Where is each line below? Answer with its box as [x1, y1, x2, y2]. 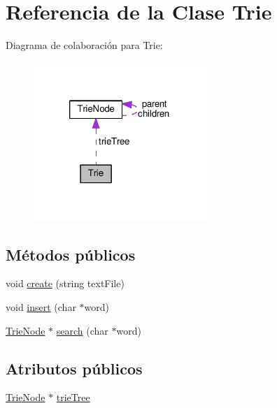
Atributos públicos [6, 357, 143, 379]
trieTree [56, 390, 90, 405]
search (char [56, 323, 108, 337]
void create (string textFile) [6, 276, 125, 291]
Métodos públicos [6, 243, 136, 265]
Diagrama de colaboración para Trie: [6, 38, 163, 52]
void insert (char [6, 300, 76, 314]
